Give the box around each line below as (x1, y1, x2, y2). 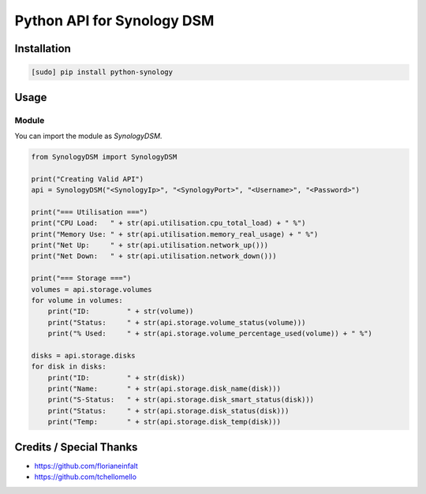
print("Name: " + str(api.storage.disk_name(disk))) (47, 384, 282, 394)
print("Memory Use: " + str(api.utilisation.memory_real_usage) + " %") (31, 230, 319, 238)
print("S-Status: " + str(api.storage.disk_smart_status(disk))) (47, 395, 315, 404)
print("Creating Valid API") (31, 174, 144, 183)
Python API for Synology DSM (14, 12, 215, 29)
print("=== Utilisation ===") (31, 208, 148, 216)
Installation (14, 42, 71, 55)
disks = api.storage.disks (31, 351, 136, 360)
